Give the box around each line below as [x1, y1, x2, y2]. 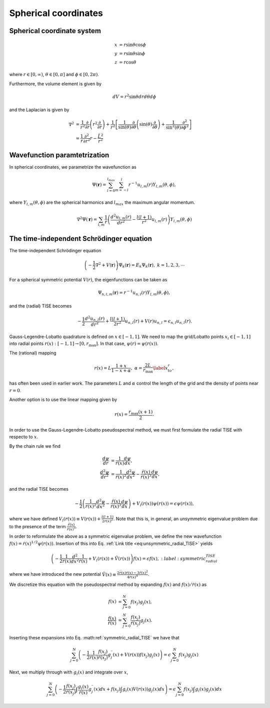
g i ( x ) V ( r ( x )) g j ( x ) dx [122, 686, 165, 693]
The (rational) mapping [9, 349, 57, 356]
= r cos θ [119, 60, 136, 65]
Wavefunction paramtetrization [9, 151, 109, 160]
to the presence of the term [9, 523, 66, 529]
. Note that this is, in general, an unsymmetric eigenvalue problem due [113, 516, 258, 522]
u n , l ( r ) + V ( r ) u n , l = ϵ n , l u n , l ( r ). [124, 318, 192, 325]
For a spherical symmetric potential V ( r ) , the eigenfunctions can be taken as [9, 277, 167, 283]
